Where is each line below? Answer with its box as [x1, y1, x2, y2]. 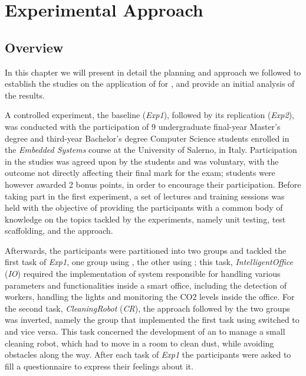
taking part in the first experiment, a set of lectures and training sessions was [5, 189, 285, 202]
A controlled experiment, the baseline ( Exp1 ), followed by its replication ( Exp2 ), [5, 109, 294, 121]
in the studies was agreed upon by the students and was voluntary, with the [5, 155, 279, 167]
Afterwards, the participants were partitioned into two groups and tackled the [5, 244, 287, 256]
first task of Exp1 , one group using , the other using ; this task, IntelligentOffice [5, 256, 293, 268]
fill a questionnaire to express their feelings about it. [5, 359, 194, 372]
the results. [5, 89, 45, 101]
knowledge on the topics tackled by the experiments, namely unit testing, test [5, 212, 286, 225]
